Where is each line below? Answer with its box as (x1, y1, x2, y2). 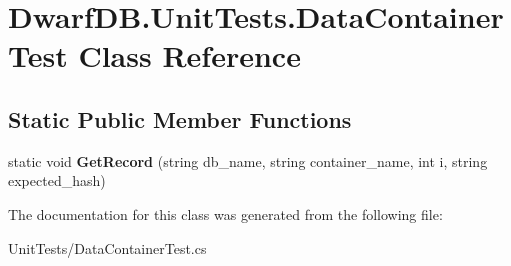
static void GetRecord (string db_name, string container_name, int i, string (8, 150, 488, 171)
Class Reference (78, 35, 301, 76)
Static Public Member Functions (8, 103, 352, 134)
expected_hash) (8, 170, 106, 191)
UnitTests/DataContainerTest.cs (8, 237, 207, 258)
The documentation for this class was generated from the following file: (8, 203, 443, 224)
